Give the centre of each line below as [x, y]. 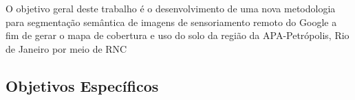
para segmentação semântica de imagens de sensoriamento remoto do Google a [171, 22]
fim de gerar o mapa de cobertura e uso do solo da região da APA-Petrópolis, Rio [177, 35]
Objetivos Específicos [82, 85]
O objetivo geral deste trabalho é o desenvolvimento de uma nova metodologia [171, 8]
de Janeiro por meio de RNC [66, 48]
